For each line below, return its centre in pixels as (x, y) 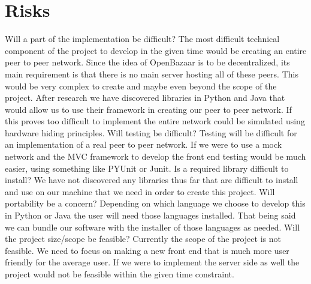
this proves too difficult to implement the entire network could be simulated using (155, 121)
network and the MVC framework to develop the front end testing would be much (155, 156)
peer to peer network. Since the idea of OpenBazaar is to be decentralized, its (147, 62)
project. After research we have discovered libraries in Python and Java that (145, 98)
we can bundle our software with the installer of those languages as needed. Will (153, 227)
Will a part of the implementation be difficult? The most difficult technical (142, 39)
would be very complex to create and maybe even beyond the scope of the (141, 86)
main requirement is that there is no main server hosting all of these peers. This (152, 74)
